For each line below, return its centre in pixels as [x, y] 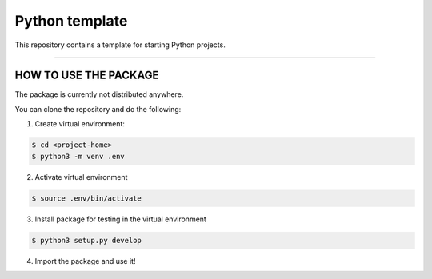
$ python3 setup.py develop [86, 240]
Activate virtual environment [81, 177]
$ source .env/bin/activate [86, 198]
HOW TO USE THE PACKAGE [87, 76]
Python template [71, 21]
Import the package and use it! [85, 261]
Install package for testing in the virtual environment [121, 219]
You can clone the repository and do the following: [98, 109]
